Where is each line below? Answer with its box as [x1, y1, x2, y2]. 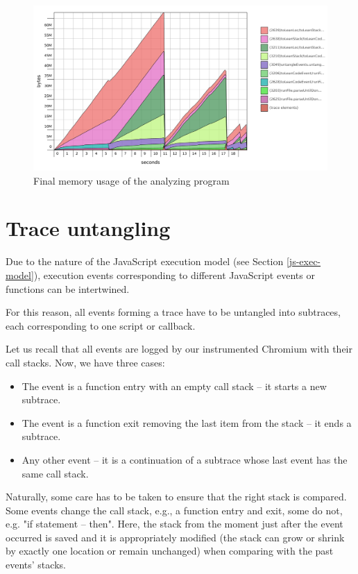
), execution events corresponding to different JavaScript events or [33, 267, 315, 282]
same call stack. [22, 466, 89, 480]
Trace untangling [6, 214, 171, 242]
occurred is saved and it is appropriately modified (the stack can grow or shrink [6, 530, 345, 544]
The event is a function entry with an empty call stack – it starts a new [22, 378, 327, 393]
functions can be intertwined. [6, 281, 130, 296]
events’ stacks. [6, 557, 66, 572]
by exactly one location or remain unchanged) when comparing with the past [6, 543, 334, 558]
